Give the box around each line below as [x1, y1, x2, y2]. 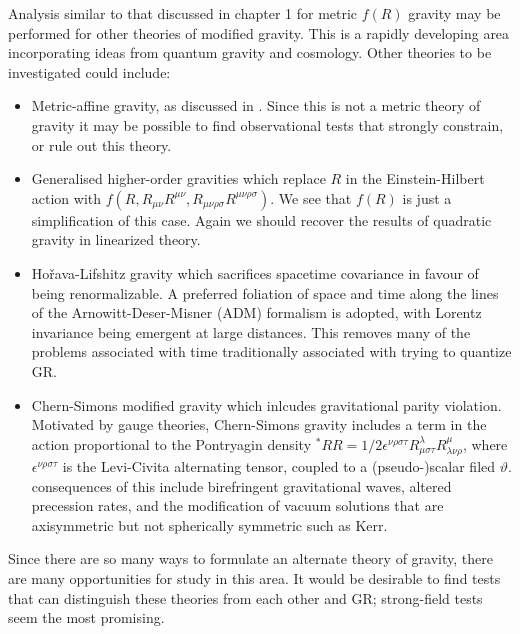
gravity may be [408, 3, 501, 23]
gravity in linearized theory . [31, 229, 201, 250]
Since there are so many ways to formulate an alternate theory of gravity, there [8, 548, 493, 569]
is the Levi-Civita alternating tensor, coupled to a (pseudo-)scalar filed [62, 456, 496, 477]
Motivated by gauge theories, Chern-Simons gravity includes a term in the [31, 414, 487, 435]
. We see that [270, 187, 352, 208]
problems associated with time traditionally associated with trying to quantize [31, 341, 512, 362]
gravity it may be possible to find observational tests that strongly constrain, [31, 114, 504, 135]
